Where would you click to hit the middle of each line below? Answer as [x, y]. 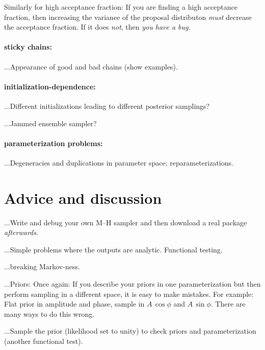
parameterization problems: [54, 143]
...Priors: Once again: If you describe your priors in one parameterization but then [132, 284]
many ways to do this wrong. [49, 313]
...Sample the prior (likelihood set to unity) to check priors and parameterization [130, 331]
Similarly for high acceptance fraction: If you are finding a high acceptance [121, 7]
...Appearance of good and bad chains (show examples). [91, 66]
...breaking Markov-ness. [42, 266]
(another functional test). [44, 341]
